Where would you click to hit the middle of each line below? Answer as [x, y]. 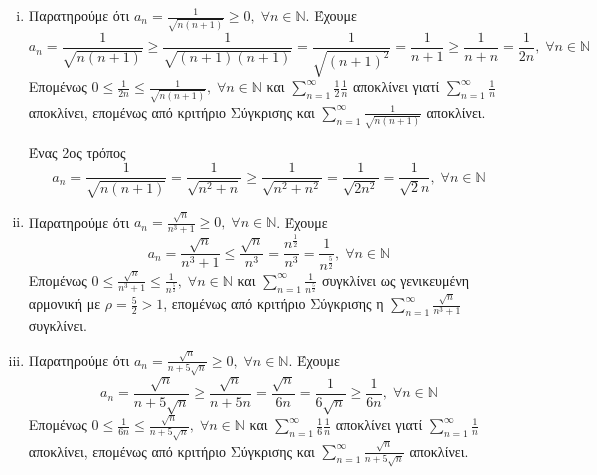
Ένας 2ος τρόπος [77, 151]
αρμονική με [64, 303]
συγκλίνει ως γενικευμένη [395, 279]
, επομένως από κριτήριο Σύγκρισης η [273, 303]
